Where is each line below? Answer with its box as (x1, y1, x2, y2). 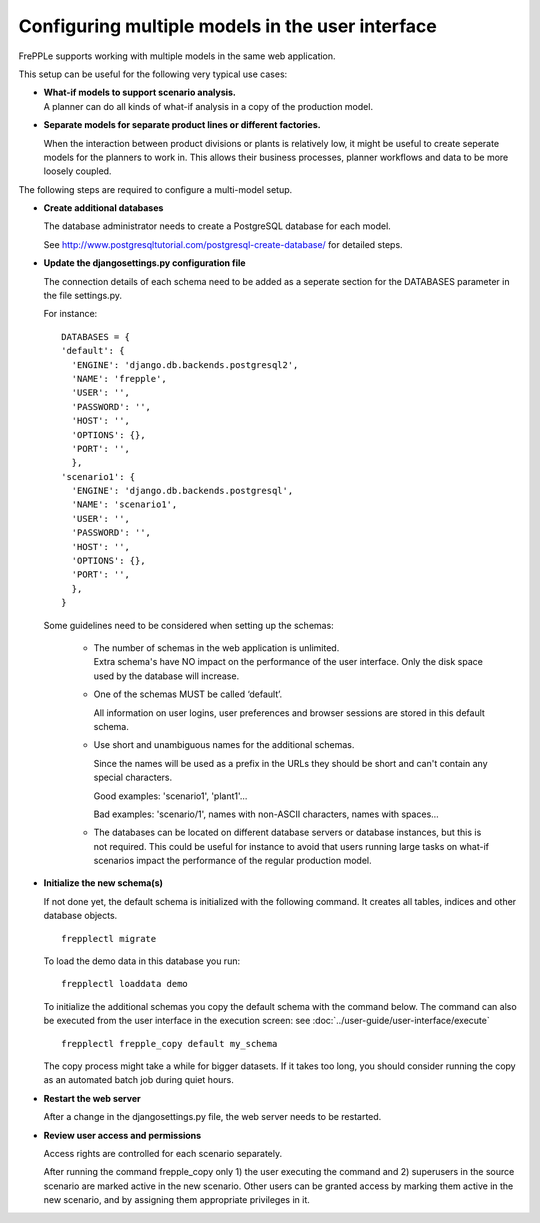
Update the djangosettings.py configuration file (43, 257, 246, 269)
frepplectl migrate (61, 933, 157, 944)
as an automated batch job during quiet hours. (43, 1074, 235, 1086)
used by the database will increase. (93, 670, 240, 682)
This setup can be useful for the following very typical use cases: (18, 68, 288, 80)
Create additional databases (43, 202, 164, 214)
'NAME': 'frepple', (71, 373, 167, 384)
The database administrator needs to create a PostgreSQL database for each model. (43, 220, 392, 232)
